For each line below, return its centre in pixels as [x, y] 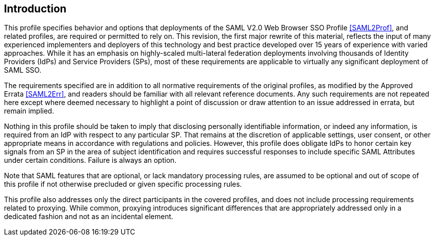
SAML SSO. [23, 70]
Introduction [35, 9]
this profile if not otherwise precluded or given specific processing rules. [123, 184]
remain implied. [29, 111]
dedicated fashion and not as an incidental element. [89, 217]
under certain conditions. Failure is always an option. [90, 160]
